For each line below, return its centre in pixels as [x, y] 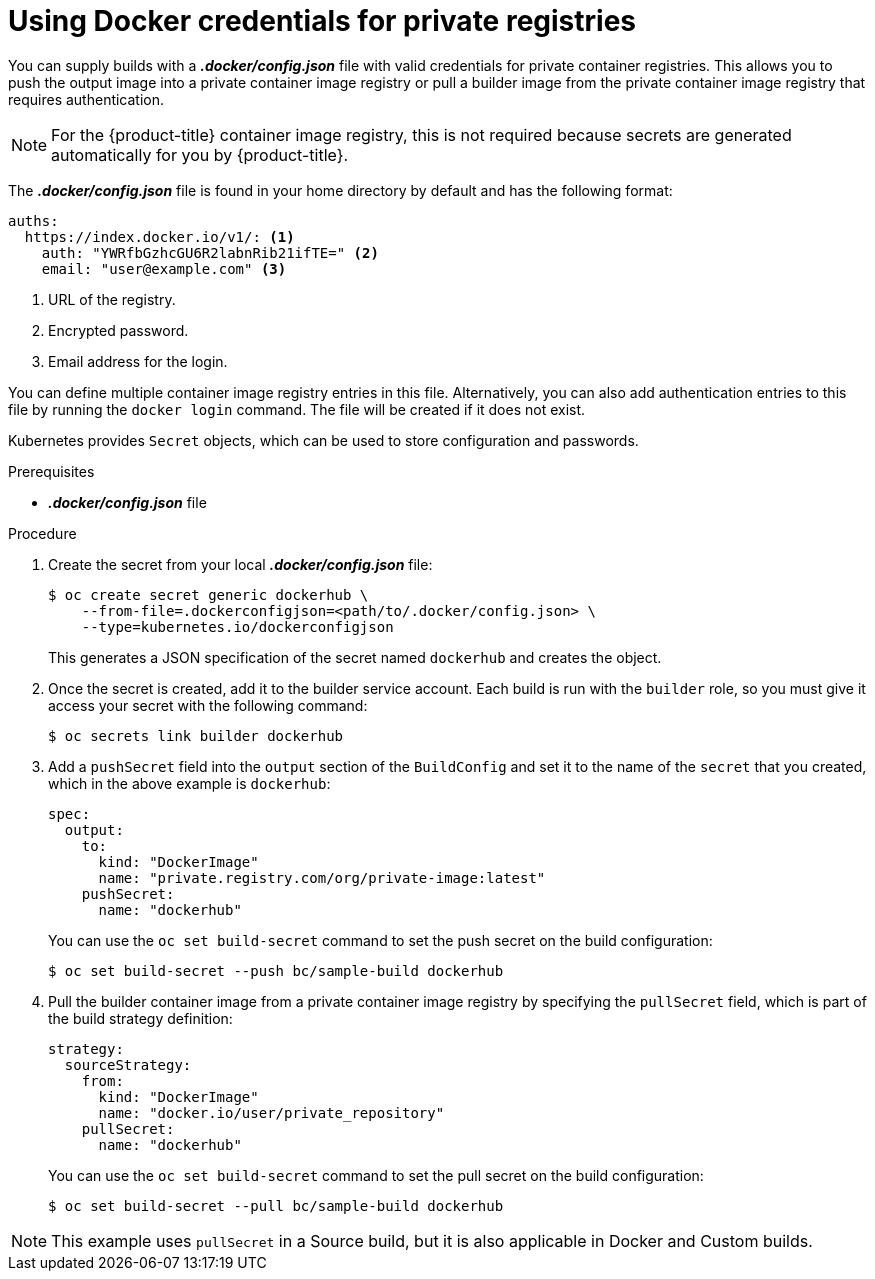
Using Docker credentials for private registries [322, 21]
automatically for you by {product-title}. [200, 154]
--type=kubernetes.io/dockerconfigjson [237, 626]
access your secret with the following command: [208, 705]
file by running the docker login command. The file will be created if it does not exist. [297, 409]
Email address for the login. [138, 361]
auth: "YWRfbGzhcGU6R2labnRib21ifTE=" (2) [210, 252]
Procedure [42, 533]
